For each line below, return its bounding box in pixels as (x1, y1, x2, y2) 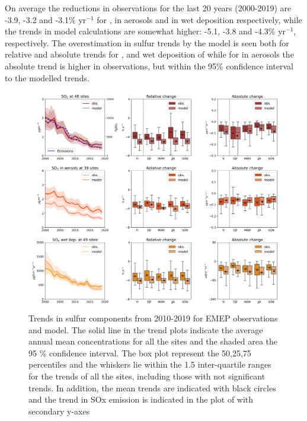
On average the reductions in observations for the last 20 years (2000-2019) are (5, 2, 292, 14)
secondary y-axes (28, 404, 90, 417)
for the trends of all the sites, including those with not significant (28, 369, 266, 382)
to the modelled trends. (5, 71, 89, 84)
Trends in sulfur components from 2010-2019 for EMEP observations (28, 312, 278, 324)
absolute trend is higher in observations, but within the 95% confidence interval (5, 59, 293, 72)
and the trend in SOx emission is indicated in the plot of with (28, 393, 254, 406)
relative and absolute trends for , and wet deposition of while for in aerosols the (5, 48, 294, 60)
